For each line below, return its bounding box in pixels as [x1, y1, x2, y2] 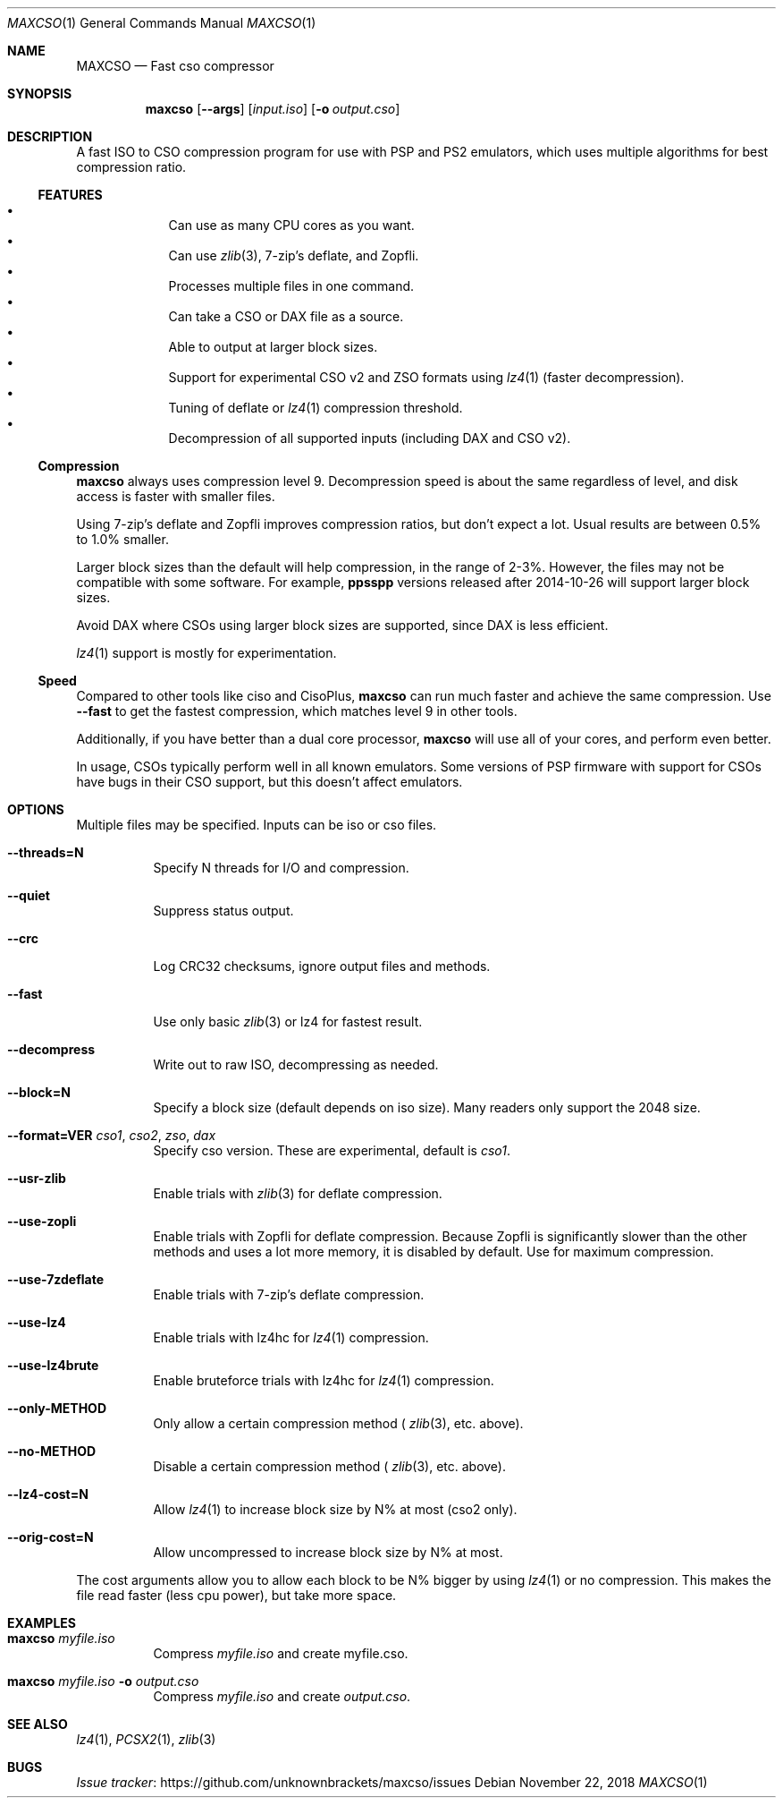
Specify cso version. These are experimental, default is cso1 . [153, 1143, 510, 1158]
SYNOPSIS [7, 86, 72, 101]
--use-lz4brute [7, 1358, 99, 1373]
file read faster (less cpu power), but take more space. [76, 1588, 397, 1603]
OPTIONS [7, 802, 64, 817]
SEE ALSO [7, 1716, 68, 1732]
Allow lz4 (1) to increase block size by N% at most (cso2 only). [153, 1502, 518, 1517]
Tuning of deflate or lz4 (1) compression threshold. [168, 400, 463, 415]
